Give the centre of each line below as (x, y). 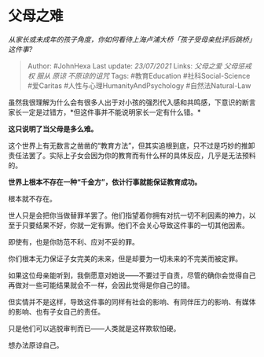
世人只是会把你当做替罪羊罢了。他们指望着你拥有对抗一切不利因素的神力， (128, 215)
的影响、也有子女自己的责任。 (56, 311)
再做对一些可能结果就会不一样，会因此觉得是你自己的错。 (101, 285)
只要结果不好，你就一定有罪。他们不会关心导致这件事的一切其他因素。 (135, 225)
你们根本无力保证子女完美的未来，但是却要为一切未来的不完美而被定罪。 (125, 258)
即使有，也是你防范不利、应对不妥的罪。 (73, 241)
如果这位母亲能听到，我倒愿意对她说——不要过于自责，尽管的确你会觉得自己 (132, 275)
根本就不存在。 (32, 198)
